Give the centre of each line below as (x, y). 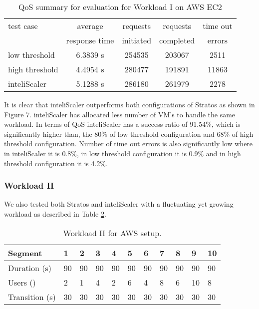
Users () (22, 282)
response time (90, 40)
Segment (25, 253)
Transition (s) (32, 297)
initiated (137, 40)
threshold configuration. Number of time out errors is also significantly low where (129, 144)
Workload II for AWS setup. (112, 233)
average (90, 26)
